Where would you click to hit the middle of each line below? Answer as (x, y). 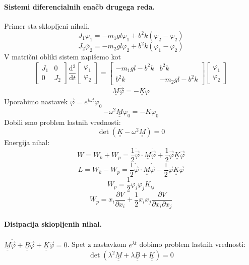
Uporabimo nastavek (36, 101)
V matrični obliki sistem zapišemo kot (63, 57)
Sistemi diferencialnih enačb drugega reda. (79, 6)
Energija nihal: (27, 142)
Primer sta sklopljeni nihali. (47, 25)
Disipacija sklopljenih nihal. (53, 223)
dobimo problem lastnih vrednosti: (193, 244)
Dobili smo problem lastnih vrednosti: (63, 122)
